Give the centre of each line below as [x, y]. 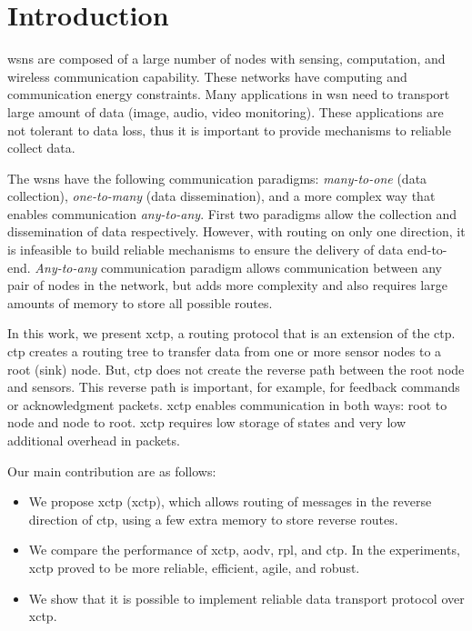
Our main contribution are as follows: [112, 471]
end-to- [427, 250]
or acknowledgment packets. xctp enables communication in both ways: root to [227, 404]
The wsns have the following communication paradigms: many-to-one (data [217, 178]
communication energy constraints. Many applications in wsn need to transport [229, 94]
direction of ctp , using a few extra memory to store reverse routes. [213, 519]
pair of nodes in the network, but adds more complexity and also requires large [227, 285]
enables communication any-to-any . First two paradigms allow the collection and [232, 213]
